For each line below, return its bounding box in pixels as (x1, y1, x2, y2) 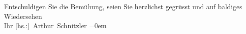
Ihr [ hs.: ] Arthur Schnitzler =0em (4, 20, 107, 31)
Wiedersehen (4, 11, 42, 21)
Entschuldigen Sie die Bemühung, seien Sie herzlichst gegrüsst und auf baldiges (4, 1, 242, 11)
